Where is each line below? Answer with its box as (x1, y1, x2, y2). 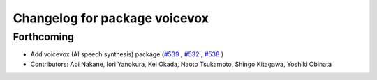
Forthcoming (13, 31, 75, 43)
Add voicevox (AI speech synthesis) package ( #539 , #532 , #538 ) (30, 50, 224, 58)
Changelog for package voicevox (13, 10, 209, 26)
